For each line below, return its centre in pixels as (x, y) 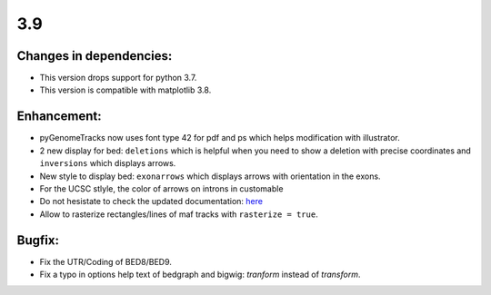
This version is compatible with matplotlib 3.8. (125, 90)
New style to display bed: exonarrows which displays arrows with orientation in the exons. (210, 176)
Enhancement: (59, 117)
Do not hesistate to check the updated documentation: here (151, 202)
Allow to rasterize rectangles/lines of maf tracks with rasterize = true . (179, 214)
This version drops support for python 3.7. (118, 78)
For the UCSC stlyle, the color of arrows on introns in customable (161, 188)
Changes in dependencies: (95, 56)
